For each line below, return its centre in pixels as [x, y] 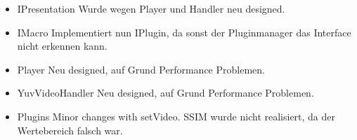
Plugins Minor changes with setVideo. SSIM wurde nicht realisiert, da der [176, 116]
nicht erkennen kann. [62, 46]
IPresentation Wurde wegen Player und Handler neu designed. [151, 8]
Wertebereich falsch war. [70, 130]
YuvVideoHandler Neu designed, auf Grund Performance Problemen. [165, 93]
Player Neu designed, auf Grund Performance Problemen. [141, 69]
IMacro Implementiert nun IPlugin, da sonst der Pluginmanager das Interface [184, 32]
